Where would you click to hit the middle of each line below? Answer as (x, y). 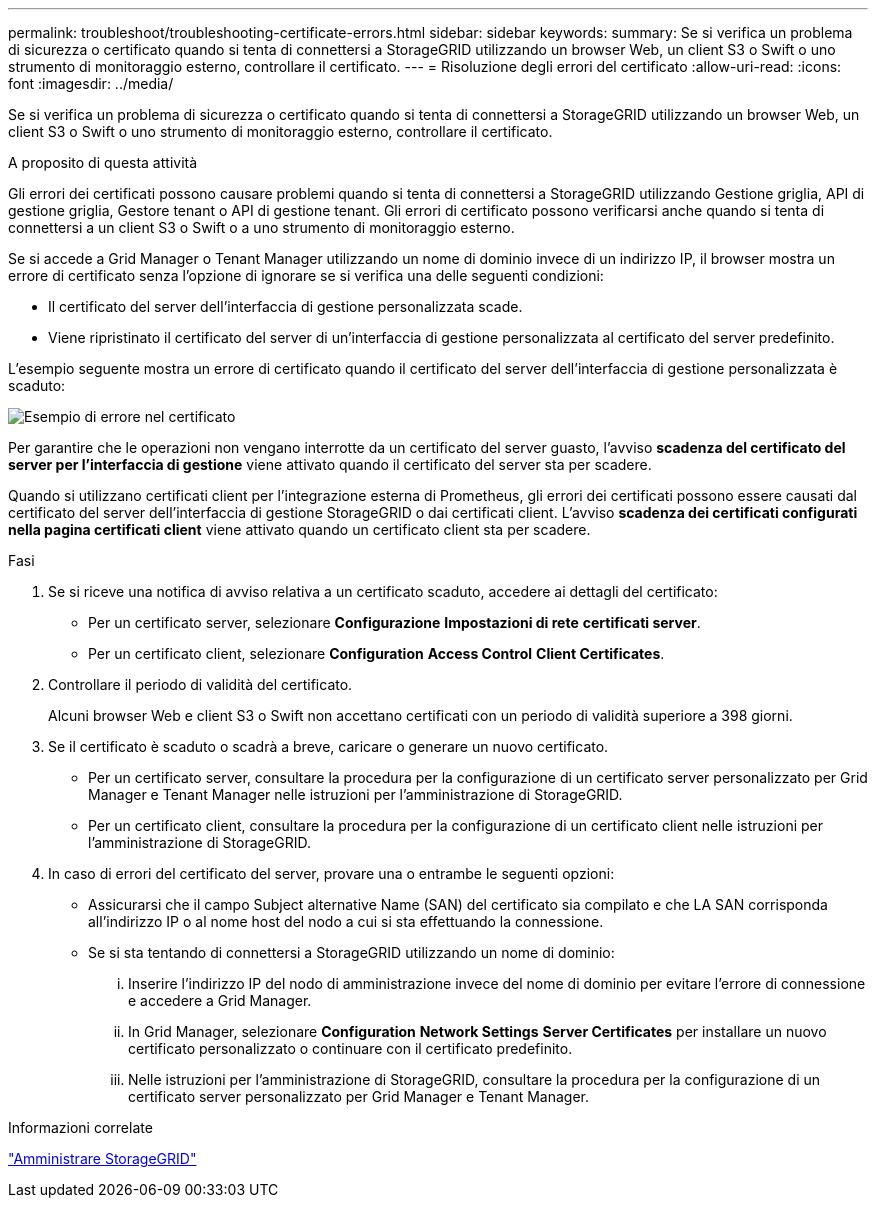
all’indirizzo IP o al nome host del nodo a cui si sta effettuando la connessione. (346, 921)
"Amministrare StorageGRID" (102, 1158)
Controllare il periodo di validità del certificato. (200, 684)
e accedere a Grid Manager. (220, 1000)
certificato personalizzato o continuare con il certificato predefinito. (350, 1048)
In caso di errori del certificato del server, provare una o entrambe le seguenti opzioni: (331, 873)
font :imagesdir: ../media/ (91, 83)
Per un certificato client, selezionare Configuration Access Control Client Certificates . (376, 653)
